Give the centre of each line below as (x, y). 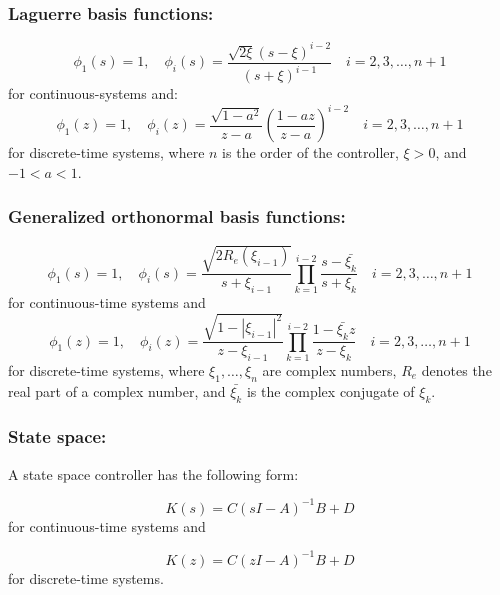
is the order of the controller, (310, 152)
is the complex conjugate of (330, 390)
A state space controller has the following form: (153, 473)
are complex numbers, (329, 369)
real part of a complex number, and (117, 390)
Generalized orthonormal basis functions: (177, 216)
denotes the (456, 369)
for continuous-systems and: (93, 93)
